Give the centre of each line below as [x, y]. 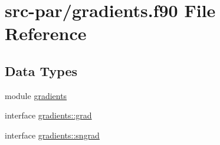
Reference [46, 33]
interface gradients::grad [48, 115]
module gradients [36, 95]
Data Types [41, 70]
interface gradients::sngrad [52, 135]
